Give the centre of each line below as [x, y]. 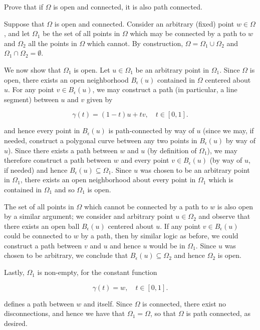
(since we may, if [228, 130]
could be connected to [38, 236]
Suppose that [24, 23]
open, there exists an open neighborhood [66, 79]
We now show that [33, 69]
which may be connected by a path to [188, 33]
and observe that [224, 216]
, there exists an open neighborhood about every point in [108, 180]
